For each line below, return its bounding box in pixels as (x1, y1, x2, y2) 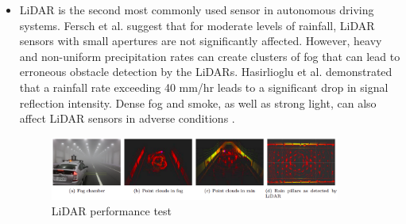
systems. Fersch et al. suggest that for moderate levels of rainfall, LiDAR (19, 17, 375, 33)
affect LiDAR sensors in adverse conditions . (19, 110, 235, 127)
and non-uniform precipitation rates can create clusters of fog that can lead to (19, 47, 400, 64)
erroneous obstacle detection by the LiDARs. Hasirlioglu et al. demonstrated (19, 63, 392, 80)
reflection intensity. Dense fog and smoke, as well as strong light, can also (19, 94, 377, 111)
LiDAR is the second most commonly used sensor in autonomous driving (19, 2, 374, 17)
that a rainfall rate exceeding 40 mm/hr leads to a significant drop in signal (19, 78, 389, 95)
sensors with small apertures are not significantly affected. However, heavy (19, 32, 382, 49)
